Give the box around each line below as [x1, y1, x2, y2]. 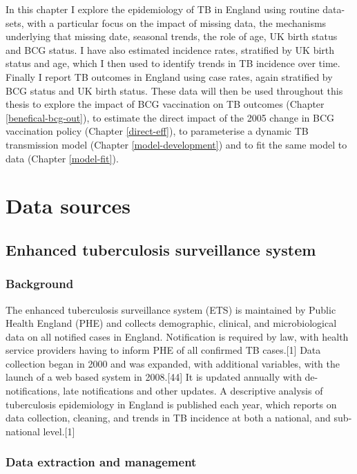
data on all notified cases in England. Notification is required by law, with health [6, 329, 349, 343]
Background [6, 275, 74, 292]
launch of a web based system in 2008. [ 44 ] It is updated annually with [6, 370, 302, 384]
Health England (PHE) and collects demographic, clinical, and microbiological [6, 316, 337, 330]
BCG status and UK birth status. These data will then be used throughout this [6, 83, 343, 97]
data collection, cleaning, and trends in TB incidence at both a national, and [6, 410, 331, 425]
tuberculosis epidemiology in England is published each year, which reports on [6, 397, 337, 411]
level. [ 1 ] [43, 424, 75, 438]
